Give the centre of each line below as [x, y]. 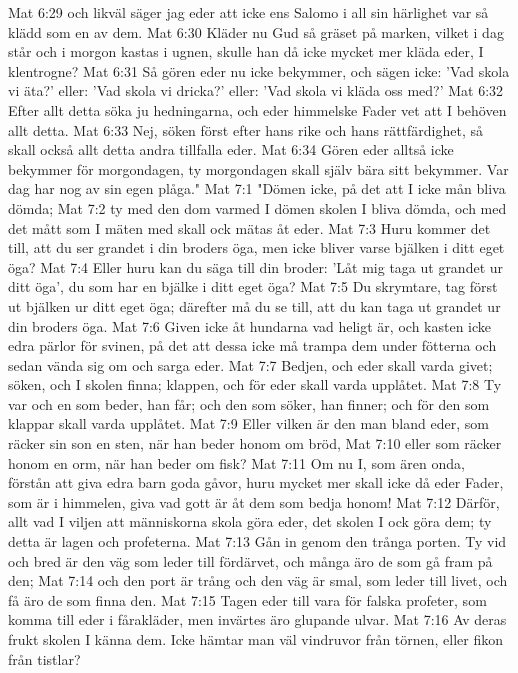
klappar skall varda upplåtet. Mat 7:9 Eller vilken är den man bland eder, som [248, 423]
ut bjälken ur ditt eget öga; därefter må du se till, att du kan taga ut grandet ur [254, 305]
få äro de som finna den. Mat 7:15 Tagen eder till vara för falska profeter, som [247, 599]
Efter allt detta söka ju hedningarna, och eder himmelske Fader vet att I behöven [257, 109]
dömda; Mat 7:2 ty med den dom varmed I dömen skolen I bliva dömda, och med [257, 207]
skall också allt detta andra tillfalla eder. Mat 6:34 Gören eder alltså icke [231, 149]
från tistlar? [44, 658]
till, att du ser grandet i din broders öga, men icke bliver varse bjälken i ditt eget [256, 247]
